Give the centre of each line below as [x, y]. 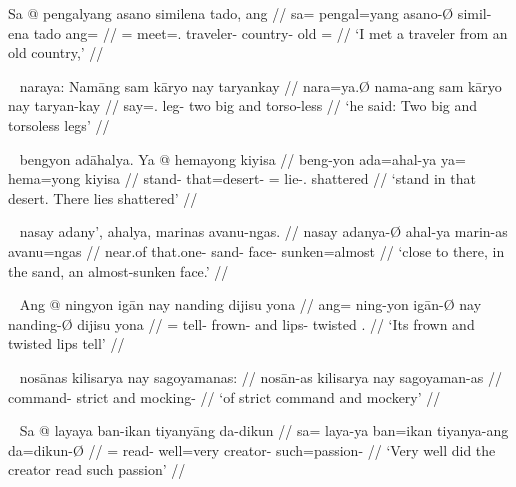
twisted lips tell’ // [66, 343]
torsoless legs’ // [59, 124]
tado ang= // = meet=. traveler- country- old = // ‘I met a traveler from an [270, 32]
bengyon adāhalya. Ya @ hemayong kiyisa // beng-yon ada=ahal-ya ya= [242, 158]
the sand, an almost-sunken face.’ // [118, 270]
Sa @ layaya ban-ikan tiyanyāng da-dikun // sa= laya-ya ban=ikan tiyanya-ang [264, 430]
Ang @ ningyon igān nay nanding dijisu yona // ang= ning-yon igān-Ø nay [250, 304]
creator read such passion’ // [97, 469]
